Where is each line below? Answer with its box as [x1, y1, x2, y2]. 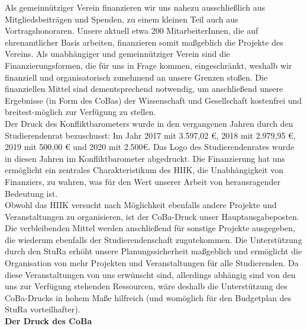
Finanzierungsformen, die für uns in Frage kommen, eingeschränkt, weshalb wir [5, 59, 292, 71]
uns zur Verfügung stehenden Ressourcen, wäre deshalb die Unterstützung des [5, 280, 287, 292]
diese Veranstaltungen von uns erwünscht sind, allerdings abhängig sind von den [5, 268, 296, 280]
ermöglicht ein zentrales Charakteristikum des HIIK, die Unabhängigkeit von [5, 164, 283, 176]
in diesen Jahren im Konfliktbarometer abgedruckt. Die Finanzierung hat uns [5, 152, 285, 164]
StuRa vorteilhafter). [5, 303, 80, 315]
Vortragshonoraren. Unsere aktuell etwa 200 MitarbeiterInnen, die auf [5, 24, 258, 37]
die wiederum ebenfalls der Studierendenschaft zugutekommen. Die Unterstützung [5, 233, 302, 245]
